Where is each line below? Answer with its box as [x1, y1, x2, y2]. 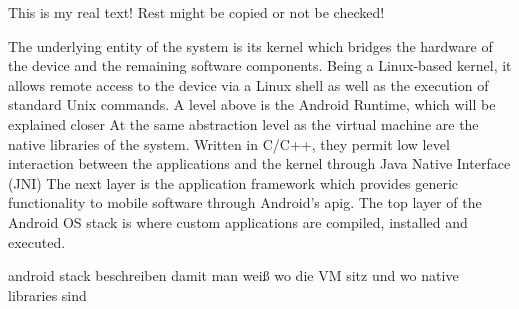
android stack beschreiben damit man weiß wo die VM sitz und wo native [8, 265, 459, 286]
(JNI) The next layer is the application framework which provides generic [8, 172, 459, 193]
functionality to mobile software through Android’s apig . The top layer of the [8, 192, 482, 213]
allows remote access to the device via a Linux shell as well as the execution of [8, 74, 489, 95]
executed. [8, 231, 66, 252]
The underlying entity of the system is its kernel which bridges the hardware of [8, 35, 493, 56]
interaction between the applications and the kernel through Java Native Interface [8, 153, 511, 174]
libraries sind [8, 284, 87, 305]
